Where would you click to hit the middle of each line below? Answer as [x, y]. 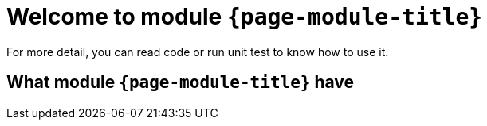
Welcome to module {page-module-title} [245, 17]
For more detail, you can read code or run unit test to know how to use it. [198, 52]
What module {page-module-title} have [181, 82]
